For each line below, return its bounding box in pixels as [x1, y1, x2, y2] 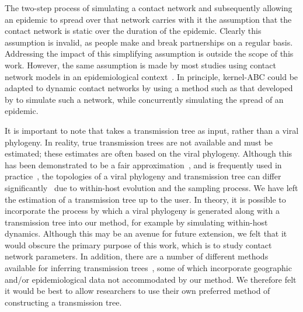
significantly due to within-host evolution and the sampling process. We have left [5, 181, 298, 193]
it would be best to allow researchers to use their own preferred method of [5, 285, 270, 297]
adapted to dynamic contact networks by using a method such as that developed [5, 82, 293, 94]
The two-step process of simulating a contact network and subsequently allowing [5, 2, 292, 13]
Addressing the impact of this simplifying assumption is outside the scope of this [5, 47, 294, 60]
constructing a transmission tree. [5, 296, 122, 308]
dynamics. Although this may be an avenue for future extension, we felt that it [5, 227, 287, 240]
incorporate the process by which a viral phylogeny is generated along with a [5, 204, 280, 217]
